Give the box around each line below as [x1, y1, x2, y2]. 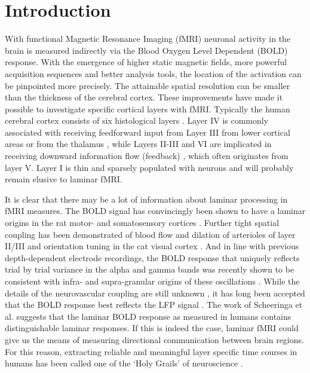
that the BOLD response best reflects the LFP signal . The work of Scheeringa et [5, 298, 303, 311]
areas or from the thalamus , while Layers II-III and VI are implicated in [5, 137, 272, 150]
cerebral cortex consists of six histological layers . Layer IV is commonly [5, 114, 269, 127]
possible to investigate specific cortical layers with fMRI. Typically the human [5, 102, 290, 115]
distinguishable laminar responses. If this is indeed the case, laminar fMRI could [5, 322, 299, 334]
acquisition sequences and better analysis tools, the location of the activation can [5, 67, 302, 80]
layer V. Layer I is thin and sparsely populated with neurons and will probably [5, 161, 294, 173]
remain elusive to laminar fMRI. [5, 173, 122, 185]
